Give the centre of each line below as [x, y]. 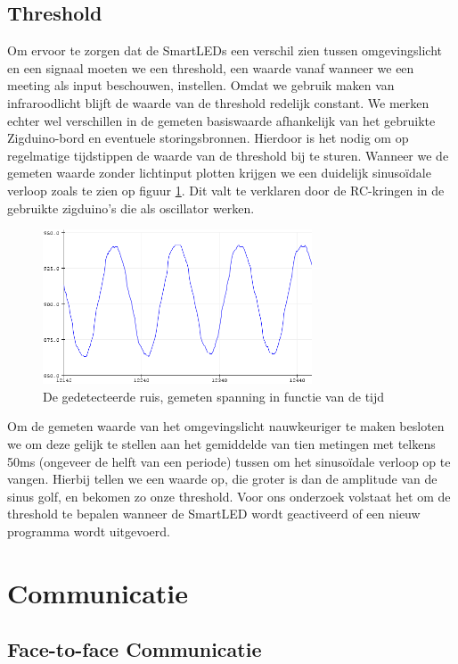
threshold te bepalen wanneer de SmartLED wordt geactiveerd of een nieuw [214, 514]
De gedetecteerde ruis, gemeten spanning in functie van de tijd [214, 396]
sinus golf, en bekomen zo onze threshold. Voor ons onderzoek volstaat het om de [229, 496]
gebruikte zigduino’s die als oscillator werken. [131, 207]
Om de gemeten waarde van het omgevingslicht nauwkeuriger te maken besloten [226, 426]
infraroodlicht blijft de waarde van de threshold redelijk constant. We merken [218, 102]
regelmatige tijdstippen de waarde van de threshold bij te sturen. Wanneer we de [228, 155]
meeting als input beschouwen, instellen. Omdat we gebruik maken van [201, 85]
